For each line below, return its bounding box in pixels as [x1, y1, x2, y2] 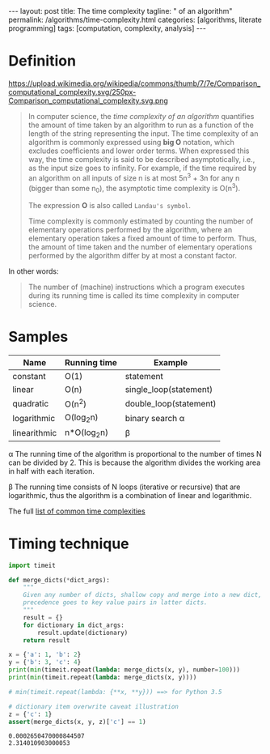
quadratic [12, 398, 49, 409]
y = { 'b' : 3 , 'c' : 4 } [8, 658, 82, 667]
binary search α [124, 412, 185, 424]
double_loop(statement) [124, 398, 217, 409]
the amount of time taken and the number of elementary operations [27, 242, 253, 252]
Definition [8, 52, 77, 70]
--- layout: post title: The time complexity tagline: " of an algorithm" [8, 6, 233, 15]
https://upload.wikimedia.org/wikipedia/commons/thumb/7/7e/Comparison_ [8, 79, 261, 88]
